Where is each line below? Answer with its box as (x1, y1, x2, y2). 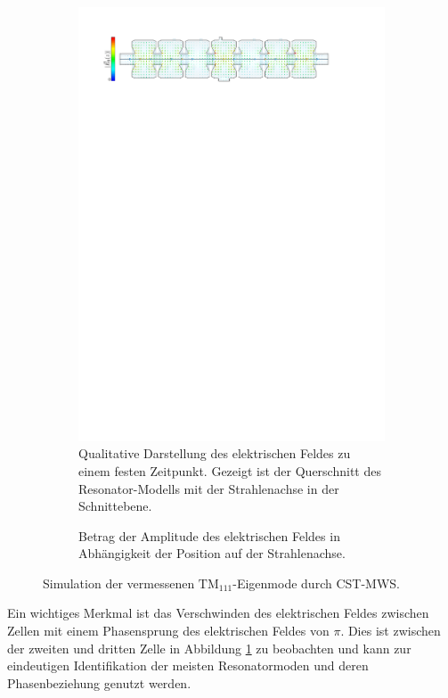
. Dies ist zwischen (340, 621, 441, 640)
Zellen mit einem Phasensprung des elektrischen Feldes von (7, 621, 330, 640)
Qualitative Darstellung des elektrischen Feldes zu (78, 444, 351, 463)
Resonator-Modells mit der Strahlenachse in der (78, 479, 339, 497)
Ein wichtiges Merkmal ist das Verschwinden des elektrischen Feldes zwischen (7, 604, 429, 622)
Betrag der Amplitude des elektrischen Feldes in (78, 526, 340, 545)
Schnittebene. (78, 497, 152, 515)
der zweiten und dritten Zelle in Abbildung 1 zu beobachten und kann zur (7, 638, 411, 657)
